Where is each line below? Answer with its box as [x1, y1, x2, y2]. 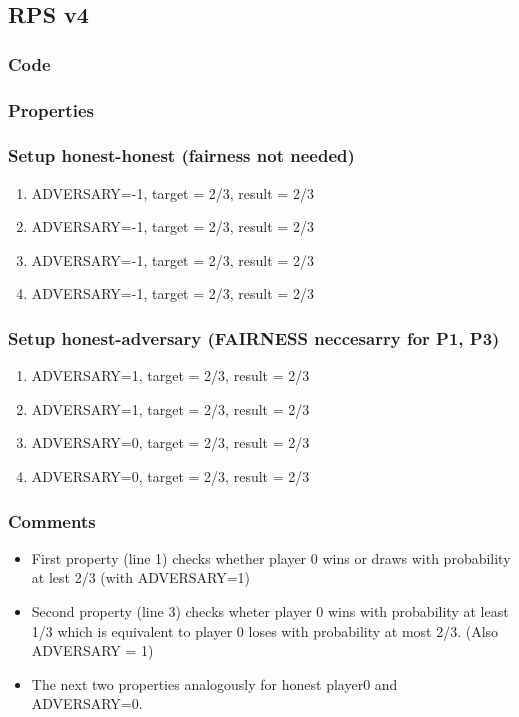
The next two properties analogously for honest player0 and [31, 673, 398, 694]
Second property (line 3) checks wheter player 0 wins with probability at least [31, 601, 509, 622]
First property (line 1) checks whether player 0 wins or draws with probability [31, 547, 511, 568]
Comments [8, 508, 96, 533]
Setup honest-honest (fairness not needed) [8, 143, 355, 168]
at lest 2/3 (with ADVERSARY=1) [31, 567, 251, 588]
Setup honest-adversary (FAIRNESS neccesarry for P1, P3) [8, 325, 500, 350]
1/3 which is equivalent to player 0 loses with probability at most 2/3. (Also [31, 620, 499, 641]
